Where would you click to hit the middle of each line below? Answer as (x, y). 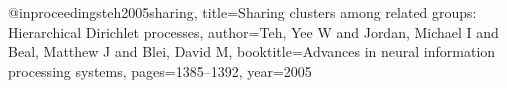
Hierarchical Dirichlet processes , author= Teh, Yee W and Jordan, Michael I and (253, 31)
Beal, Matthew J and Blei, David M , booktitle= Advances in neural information (252, 51)
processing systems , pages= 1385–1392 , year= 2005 (160, 70)
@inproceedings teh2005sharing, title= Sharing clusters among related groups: (242, 12)
